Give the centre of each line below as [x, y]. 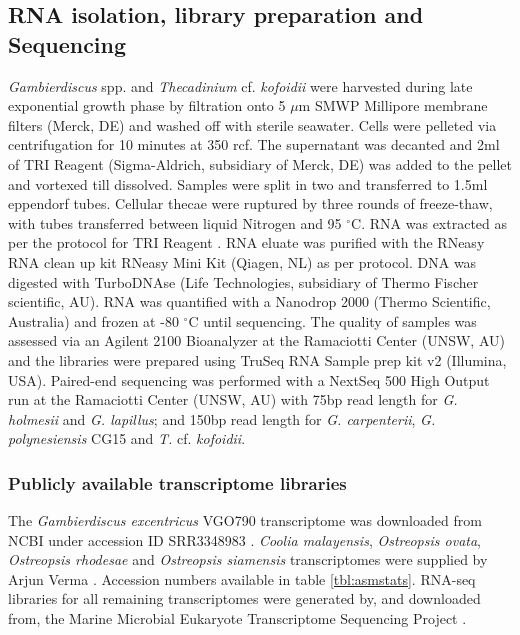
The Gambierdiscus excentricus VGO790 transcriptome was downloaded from [245, 520]
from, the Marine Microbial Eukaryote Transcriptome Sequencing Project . [237, 618]
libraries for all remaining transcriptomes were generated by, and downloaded [244, 598]
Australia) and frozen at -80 [93, 320]
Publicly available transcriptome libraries [177, 482]
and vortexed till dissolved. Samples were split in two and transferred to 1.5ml [248, 183]
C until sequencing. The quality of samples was [332, 320]
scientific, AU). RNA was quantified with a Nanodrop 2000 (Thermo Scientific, [249, 301]
